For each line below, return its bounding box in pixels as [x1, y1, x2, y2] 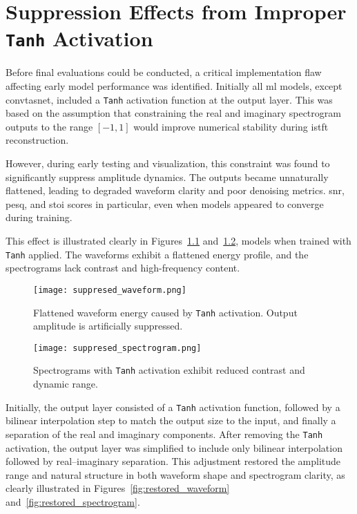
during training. [6, 210, 73, 225]
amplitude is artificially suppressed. [33, 318, 183, 333]
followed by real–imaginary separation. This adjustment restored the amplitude [6, 454, 341, 468]
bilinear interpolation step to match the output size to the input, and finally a [6, 413, 336, 428]
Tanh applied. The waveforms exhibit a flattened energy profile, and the [6, 247, 309, 261]
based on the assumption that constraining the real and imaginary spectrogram [6, 106, 341, 120]
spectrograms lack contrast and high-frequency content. [6, 260, 240, 275]
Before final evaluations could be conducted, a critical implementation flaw [6, 65, 322, 79]
